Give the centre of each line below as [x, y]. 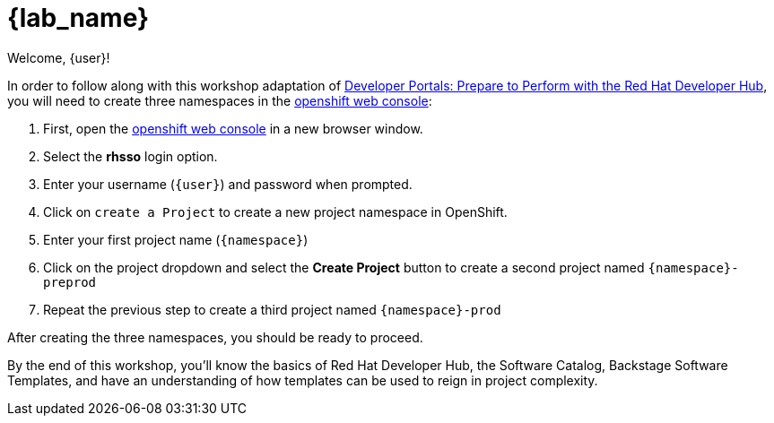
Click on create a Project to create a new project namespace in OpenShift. [275, 211]
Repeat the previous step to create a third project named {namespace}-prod [272, 309]
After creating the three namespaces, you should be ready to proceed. [215, 337]
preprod [70, 282]
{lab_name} [78, 18]
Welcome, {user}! [59, 57]
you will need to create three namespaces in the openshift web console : [220, 100]
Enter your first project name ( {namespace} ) [176, 239]
